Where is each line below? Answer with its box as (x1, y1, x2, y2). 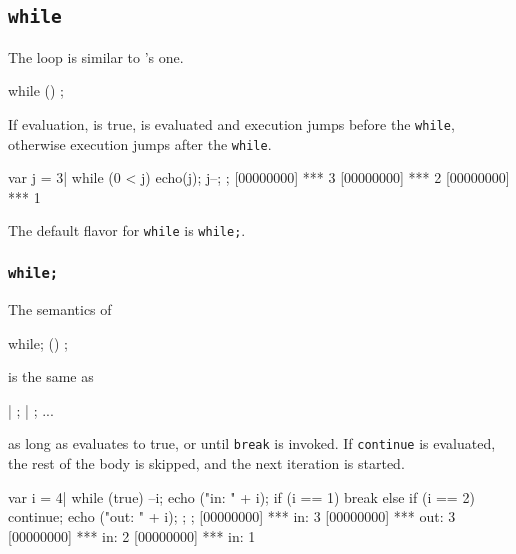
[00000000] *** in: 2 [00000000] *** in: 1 (8, 525, 256, 546)
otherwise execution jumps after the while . (8, 133, 272, 154)
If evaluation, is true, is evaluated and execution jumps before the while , (8, 113, 455, 134)
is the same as (8, 366, 94, 387)
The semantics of (8, 298, 112, 319)
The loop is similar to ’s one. (8, 46, 184, 67)
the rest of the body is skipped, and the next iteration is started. (8, 452, 405, 473)
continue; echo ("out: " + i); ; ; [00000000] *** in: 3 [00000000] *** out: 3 (8, 506, 456, 527)
